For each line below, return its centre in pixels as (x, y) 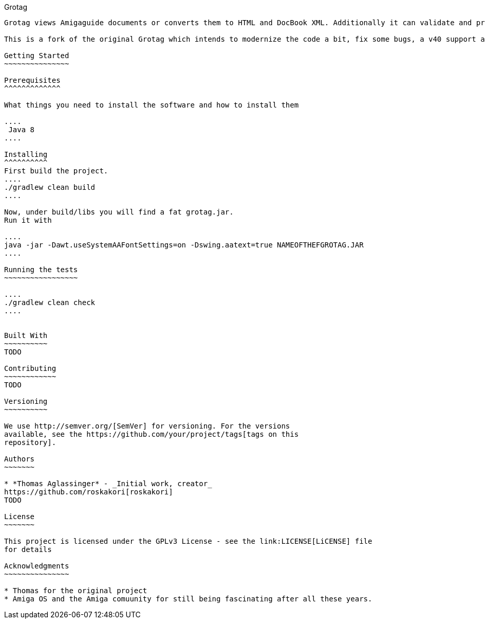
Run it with (28, 220)
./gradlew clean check (50, 302)
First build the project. (56, 171)
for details (28, 549)
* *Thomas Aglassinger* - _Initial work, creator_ (108, 484)
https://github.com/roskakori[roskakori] (89, 492)
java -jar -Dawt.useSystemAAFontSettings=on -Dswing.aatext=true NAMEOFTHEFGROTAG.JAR (184, 245)
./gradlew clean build (50, 187)
